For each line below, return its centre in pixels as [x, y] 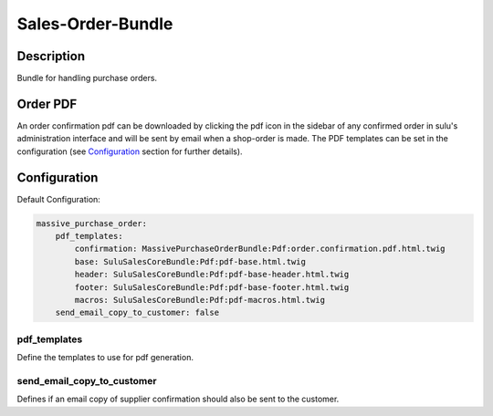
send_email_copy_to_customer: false [137, 313]
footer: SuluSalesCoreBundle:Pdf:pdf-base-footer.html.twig [212, 287]
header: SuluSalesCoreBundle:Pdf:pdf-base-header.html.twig [212, 275]
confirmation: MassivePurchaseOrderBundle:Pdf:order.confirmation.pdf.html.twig [260, 249]
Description [51, 56]
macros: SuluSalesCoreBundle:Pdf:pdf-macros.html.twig [200, 300]
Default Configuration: [58, 199]
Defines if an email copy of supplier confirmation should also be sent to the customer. [178, 399]
